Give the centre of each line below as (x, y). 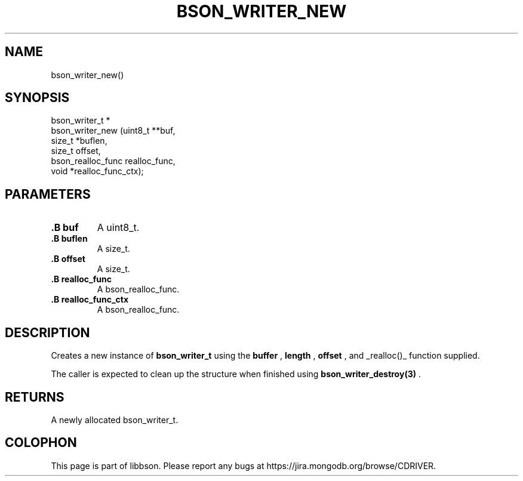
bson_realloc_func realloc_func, (113, 161)
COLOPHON (41, 443)
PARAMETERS (48, 194)
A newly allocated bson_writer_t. (115, 420)
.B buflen (69, 239)
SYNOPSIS (37, 98)
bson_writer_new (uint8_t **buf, (113, 131)
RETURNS (35, 397)
